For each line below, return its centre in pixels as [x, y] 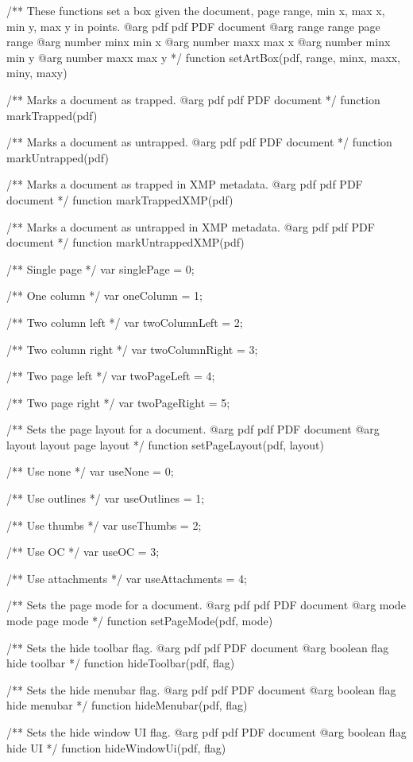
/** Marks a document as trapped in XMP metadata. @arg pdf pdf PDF [185, 184]
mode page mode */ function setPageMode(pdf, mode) [140, 621]
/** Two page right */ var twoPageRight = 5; [118, 402]
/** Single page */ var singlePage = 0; [100, 268]
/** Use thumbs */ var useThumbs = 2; [104, 525]
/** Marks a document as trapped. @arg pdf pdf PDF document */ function [193, 99]
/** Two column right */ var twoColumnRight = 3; [132, 349]
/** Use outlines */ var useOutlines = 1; [106, 498]
